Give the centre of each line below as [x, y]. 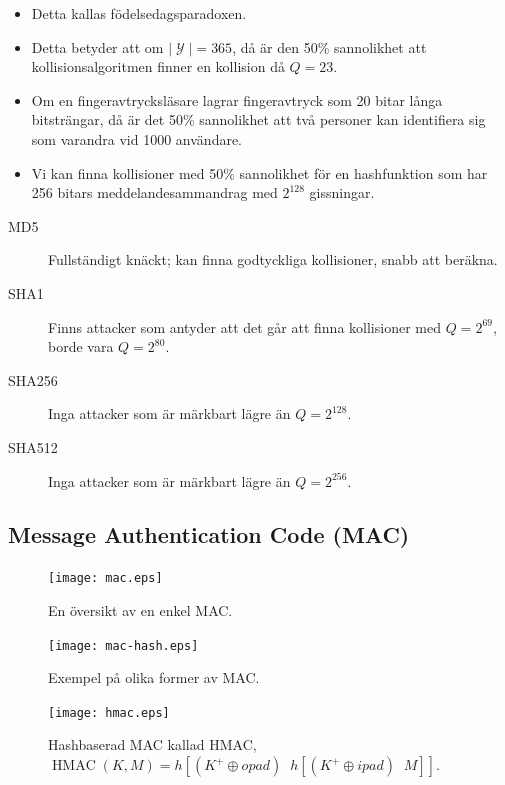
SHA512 [33, 446]
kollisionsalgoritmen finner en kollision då [158, 66]
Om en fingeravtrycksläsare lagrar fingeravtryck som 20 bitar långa [237, 99]
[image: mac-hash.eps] [123, 645]
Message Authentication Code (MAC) [209, 534]
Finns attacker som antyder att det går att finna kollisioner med [244, 326]
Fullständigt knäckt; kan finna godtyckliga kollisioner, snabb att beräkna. [273, 259]
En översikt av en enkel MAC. [140, 609]
